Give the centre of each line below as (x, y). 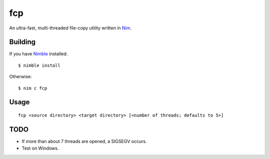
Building (22, 42)
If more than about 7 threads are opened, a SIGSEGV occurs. (84, 141)
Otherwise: (20, 77)
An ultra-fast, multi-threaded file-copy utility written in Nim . (70, 28)
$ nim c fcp (33, 88)
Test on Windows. (40, 148)
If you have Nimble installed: (38, 54)
